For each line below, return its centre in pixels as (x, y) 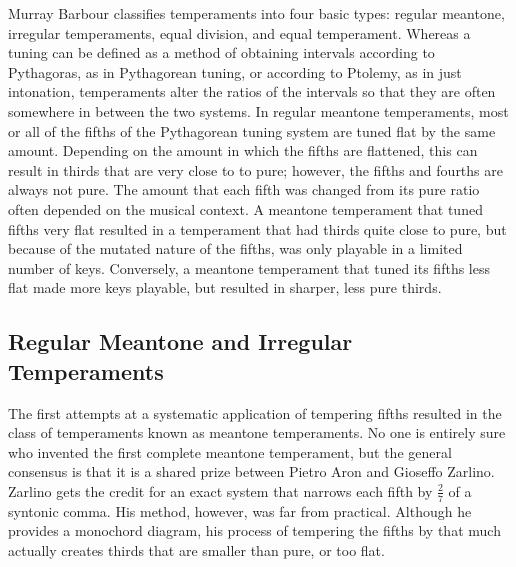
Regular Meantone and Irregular (180, 341)
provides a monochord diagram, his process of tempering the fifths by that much (254, 530)
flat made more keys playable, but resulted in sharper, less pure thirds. (225, 287)
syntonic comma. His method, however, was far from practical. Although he (240, 510)
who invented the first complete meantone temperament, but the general (230, 451)
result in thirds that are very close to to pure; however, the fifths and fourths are (255, 169)
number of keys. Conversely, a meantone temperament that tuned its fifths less (249, 267)
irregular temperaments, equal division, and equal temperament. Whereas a (239, 32)
